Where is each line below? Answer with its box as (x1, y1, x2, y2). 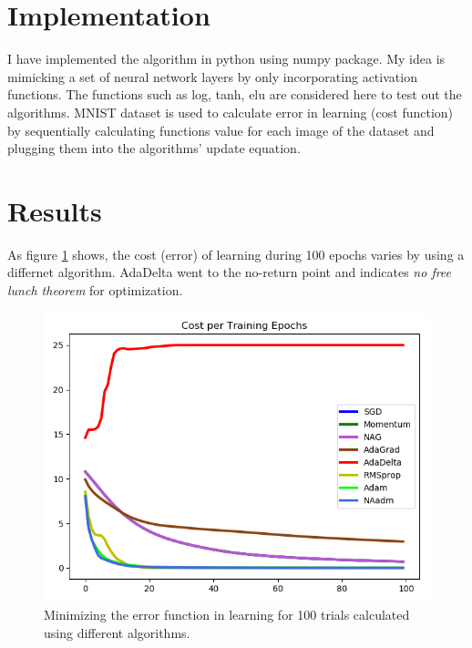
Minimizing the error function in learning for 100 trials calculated (44, 605, 410, 624)
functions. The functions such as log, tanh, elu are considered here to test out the (7, 85, 462, 104)
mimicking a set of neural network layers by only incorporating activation (7, 67, 417, 86)
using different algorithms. (44, 622, 190, 642)
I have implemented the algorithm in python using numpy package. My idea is (7, 49, 446, 68)
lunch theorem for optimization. (7, 281, 183, 299)
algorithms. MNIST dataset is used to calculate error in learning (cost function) (7, 102, 454, 121)
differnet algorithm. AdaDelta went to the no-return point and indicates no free (7, 262, 452, 282)
